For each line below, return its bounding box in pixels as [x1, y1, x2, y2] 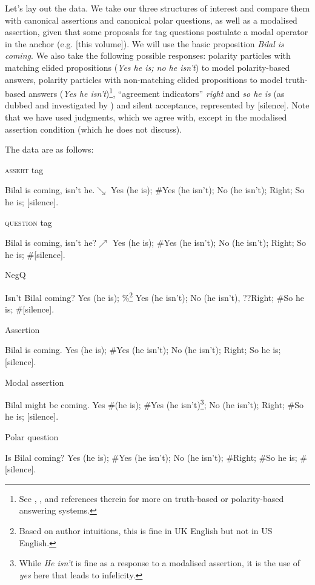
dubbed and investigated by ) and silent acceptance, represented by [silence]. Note [5, 99, 310, 111]
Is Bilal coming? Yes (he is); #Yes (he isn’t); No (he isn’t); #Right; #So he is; [5, 451, 297, 463]
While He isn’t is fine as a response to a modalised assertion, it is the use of [19, 557, 300, 569]
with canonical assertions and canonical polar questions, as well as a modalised [5, 13, 297, 26]
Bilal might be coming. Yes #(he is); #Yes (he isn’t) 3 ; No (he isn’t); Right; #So [5, 397, 304, 411]
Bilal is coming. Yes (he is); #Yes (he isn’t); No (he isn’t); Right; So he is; [5, 343, 281, 356]
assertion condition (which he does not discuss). [5, 122, 182, 135]
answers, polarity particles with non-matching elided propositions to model [5, 73, 283, 85]
